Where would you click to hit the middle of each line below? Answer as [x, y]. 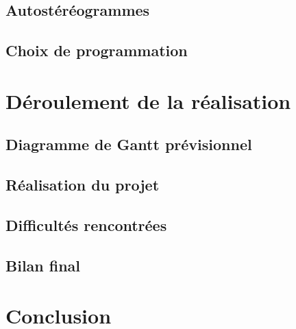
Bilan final [43, 265]
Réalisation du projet [83, 185]
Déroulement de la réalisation [148, 100]
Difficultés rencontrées [86, 224]
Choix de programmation [97, 50]
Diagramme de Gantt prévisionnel [129, 144]
